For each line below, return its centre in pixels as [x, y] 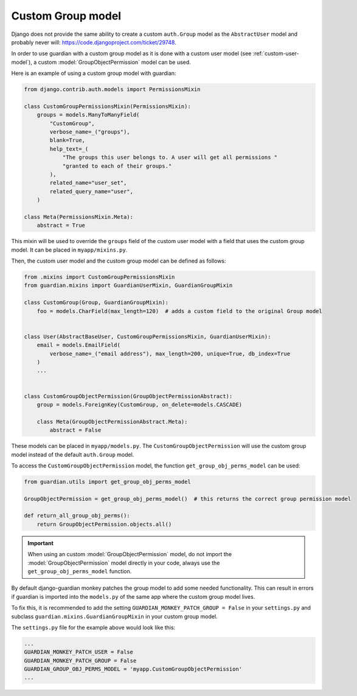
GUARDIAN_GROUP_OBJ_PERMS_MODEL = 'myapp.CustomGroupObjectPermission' [133, 669]
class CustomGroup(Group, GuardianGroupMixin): [96, 303]
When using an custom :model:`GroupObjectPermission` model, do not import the [130, 554]
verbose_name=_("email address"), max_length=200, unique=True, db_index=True [170, 353]
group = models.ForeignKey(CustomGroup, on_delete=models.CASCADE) [140, 405]
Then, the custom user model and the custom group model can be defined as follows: [119, 261]
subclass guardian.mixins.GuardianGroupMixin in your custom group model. [115, 616]
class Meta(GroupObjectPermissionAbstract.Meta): [112, 422]
